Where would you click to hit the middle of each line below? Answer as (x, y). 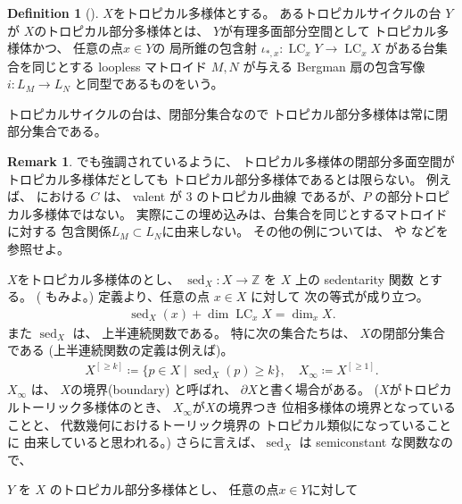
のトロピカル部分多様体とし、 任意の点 (164, 489)
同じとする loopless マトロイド (120, 66)
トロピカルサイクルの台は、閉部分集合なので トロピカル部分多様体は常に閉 (227, 113)
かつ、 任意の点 (78, 48)
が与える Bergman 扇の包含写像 (334, 66)
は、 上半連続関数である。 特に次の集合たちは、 (214, 332)
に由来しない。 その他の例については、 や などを (305, 231)
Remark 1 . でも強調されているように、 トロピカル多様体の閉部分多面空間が (231, 161)
